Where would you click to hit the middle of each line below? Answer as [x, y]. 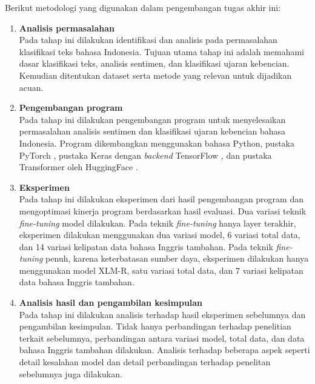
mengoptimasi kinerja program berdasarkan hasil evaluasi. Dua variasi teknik [163, 210]
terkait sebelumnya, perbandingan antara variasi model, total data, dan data [162, 338]
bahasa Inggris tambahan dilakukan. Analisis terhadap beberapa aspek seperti [164, 350]
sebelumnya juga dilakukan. [71, 373]
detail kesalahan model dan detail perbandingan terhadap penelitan [145, 362]
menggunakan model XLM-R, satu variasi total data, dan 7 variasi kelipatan [161, 270]
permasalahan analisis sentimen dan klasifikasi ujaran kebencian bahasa [152, 131]
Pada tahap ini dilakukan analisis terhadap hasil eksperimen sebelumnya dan [162, 314]
